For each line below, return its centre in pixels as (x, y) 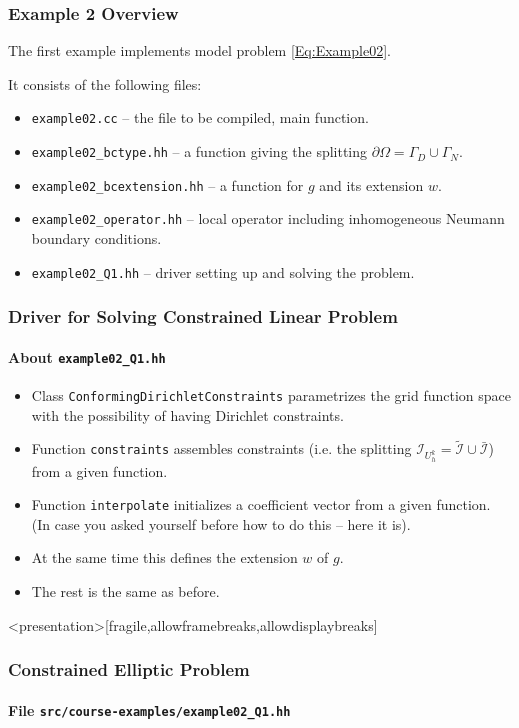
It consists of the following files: (105, 83)
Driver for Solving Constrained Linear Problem (203, 316)
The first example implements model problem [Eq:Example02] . (199, 50)
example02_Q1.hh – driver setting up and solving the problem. (223, 271)
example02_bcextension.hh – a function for (167, 184)
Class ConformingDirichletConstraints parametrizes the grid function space (271, 394)
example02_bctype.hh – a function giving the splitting (199, 151)
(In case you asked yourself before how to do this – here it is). (221, 523)
